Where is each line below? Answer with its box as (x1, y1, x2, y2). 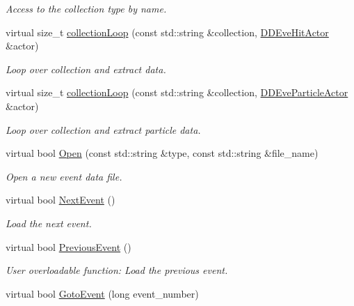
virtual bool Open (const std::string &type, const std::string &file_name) (6, 146, 319, 160)
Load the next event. (6, 215, 92, 230)
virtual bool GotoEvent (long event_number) (6, 286, 199, 300)
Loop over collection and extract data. (6, 61, 166, 76)
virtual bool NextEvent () (6, 192, 115, 207)
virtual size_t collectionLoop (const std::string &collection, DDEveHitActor (6, 24, 329, 39)
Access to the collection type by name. (6, 1, 167, 15)
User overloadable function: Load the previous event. (6, 263, 228, 277)
